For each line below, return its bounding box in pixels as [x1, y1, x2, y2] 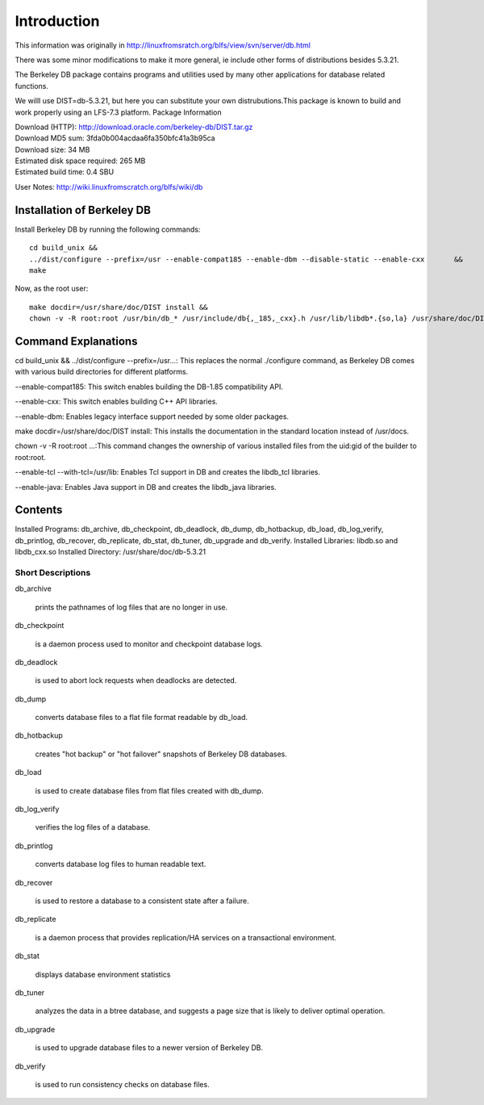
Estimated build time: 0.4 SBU [15, 167, 115, 177]
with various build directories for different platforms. [15, 367, 189, 377]
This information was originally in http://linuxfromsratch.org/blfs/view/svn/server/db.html [15, 40, 311, 50]
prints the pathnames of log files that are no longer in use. [35, 602, 228, 612]
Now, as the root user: [15, 283, 89, 294]
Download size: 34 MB [15, 144, 90, 154]
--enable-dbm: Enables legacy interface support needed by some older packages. [15, 412, 290, 421]
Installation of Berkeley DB [15, 203, 151, 217]
